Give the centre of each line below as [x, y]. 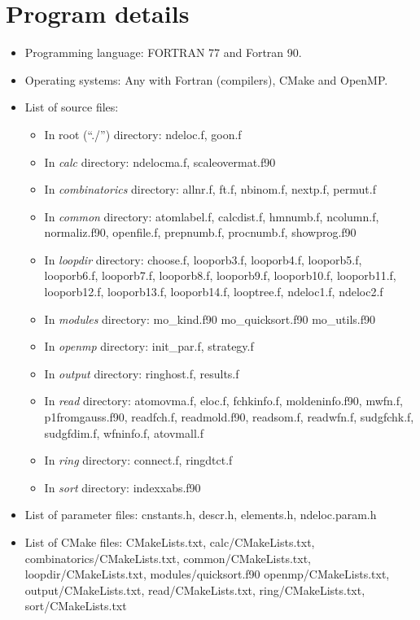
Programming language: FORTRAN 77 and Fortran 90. [163, 52]
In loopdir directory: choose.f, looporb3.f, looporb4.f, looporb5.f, [203, 259]
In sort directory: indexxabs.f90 [122, 487]
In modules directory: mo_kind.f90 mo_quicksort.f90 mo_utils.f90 [210, 319]
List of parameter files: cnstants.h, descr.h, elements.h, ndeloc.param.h [201, 515]
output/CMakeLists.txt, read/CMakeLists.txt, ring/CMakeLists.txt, [195, 589]
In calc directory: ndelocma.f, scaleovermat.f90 [160, 162]
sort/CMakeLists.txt [76, 606]
